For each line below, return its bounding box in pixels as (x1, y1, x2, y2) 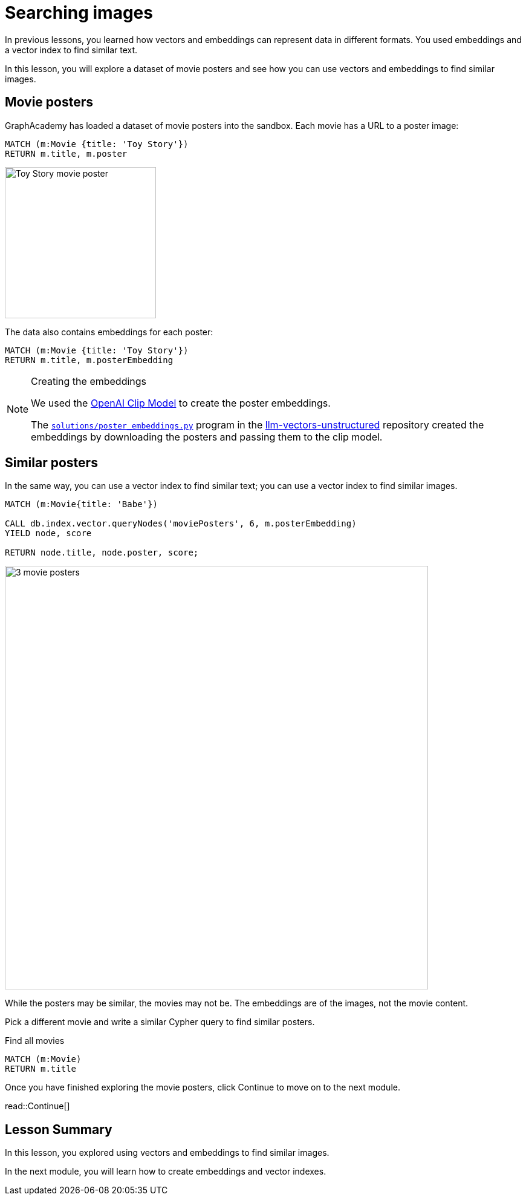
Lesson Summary (5, 1121, 112, 1137)
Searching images (5, 2, 153, 23)
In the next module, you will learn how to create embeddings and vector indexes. (5, 1166, 326, 1177)
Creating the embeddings (31, 375, 147, 387)
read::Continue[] (5, 1101, 70, 1112)
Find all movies (5, 1035, 65, 1046)
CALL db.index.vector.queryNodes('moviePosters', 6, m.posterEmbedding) (5, 519, 357, 529)
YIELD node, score (5, 528, 92, 539)
